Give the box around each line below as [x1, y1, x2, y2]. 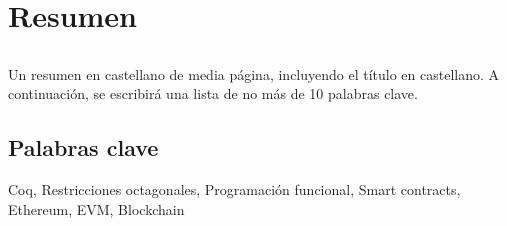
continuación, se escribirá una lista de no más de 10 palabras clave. [8, 83, 418, 104]
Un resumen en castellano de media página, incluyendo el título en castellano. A [8, 63, 500, 84]
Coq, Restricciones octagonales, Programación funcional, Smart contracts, [8, 179, 461, 200]
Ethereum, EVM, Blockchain [8, 198, 185, 219]
